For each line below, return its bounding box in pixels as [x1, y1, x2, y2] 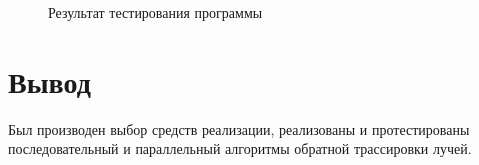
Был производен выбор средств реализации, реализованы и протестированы [8, 118, 470, 139]
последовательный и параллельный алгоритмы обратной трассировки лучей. [8, 138, 472, 159]
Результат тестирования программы [48, 2, 263, 22]
